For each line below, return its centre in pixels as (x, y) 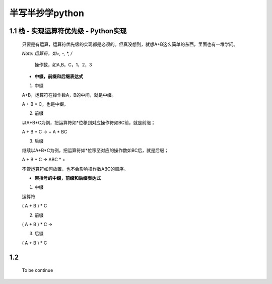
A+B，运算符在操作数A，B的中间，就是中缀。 (69, 95)
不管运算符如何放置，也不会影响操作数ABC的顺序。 (75, 169)
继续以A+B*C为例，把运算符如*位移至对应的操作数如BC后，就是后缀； (95, 150)
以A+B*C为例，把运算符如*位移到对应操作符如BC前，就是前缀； (89, 122)
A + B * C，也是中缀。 (45, 104)
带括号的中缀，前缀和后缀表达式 (67, 178)
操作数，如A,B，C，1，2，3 (63, 65)
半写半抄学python (47, 13)
